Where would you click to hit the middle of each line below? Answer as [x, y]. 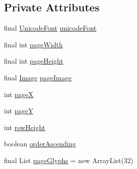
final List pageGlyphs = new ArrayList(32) [69, 160]
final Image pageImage [38, 77]
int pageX [19, 94]
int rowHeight [25, 127]
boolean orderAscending [40, 144]
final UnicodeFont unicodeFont [50, 28]
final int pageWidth [33, 44]
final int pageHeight [34, 61]
